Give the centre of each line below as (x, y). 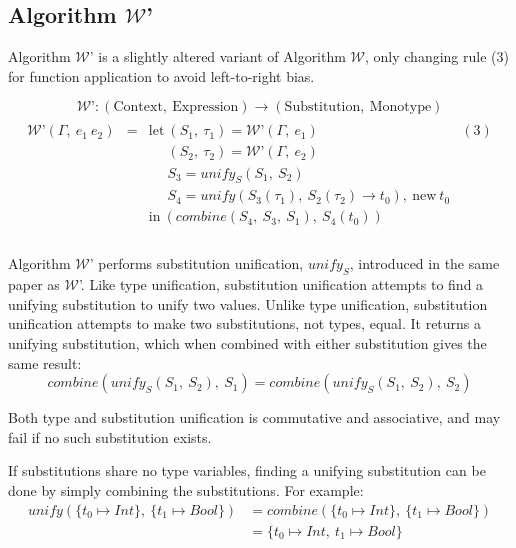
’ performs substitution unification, (196, 263)
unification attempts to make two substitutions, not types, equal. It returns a (245, 323)
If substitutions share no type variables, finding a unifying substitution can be (247, 470)
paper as (34, 284)
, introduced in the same (424, 263)
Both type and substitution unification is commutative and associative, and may (254, 417)
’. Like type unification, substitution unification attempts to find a (281, 284)
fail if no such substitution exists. (110, 436)
